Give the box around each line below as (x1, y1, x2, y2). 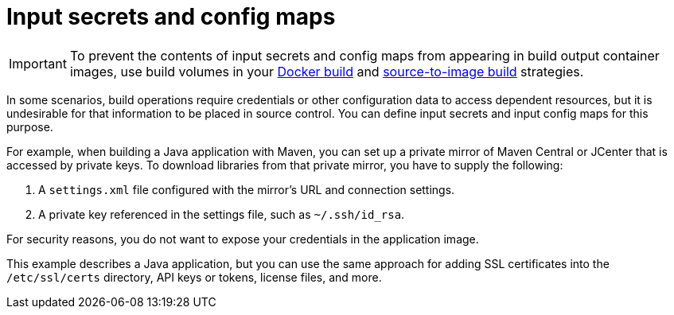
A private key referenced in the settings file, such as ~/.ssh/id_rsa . (38, 207, 405, 221)
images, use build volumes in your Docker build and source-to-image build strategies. (69, 63, 584, 80)
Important (9, 55, 67, 72)
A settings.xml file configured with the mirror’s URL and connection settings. (38, 182, 455, 196)
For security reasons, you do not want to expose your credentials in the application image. (6, 231, 479, 246)
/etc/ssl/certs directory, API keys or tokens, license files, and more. (6, 270, 382, 284)
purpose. (6, 119, 53, 134)
